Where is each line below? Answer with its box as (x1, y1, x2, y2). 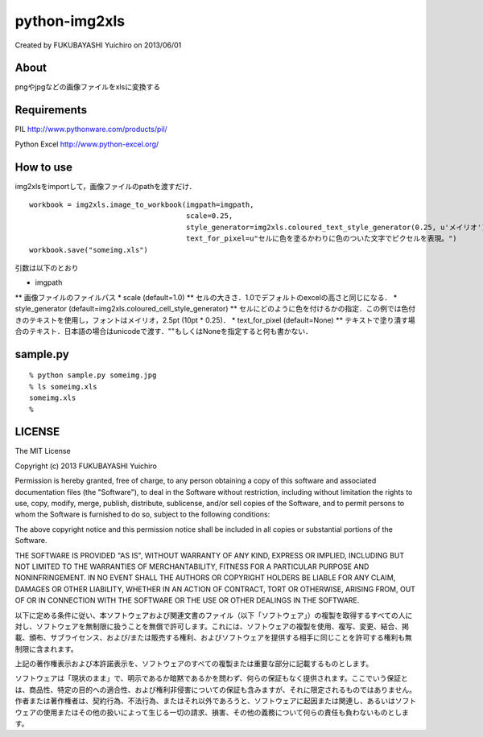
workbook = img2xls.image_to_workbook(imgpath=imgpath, (29, 200, 254, 209)
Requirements (14, 103, 88, 117)
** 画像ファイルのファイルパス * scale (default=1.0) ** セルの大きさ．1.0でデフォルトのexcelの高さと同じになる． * (14, 292, 398, 302)
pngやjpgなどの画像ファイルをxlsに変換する (14, 82, 161, 92)
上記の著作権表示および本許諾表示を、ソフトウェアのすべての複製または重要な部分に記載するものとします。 (14, 659, 374, 669)
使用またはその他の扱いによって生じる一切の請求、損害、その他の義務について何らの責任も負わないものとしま (43, 707, 410, 717)
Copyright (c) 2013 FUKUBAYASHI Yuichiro (14, 461, 157, 471)
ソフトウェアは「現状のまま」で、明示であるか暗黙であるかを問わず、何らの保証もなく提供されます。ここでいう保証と (14, 673, 408, 683)
